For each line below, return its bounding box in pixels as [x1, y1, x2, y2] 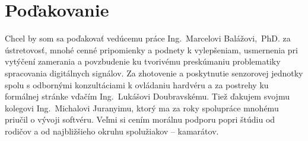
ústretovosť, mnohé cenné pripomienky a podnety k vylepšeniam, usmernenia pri [5, 43, 298, 56]
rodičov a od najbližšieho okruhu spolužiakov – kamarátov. [5, 124, 219, 137]
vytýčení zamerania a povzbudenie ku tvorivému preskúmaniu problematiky [5, 55, 281, 68]
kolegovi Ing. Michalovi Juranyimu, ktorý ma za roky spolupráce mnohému [5, 101, 279, 114]
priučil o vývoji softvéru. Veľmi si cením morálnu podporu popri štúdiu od [5, 113, 275, 126]
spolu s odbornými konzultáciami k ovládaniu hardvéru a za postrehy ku [5, 78, 269, 91]
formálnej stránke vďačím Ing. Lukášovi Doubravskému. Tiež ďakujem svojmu [5, 90, 290, 102]
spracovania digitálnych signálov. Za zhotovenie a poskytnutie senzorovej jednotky [5, 66, 303, 79]
